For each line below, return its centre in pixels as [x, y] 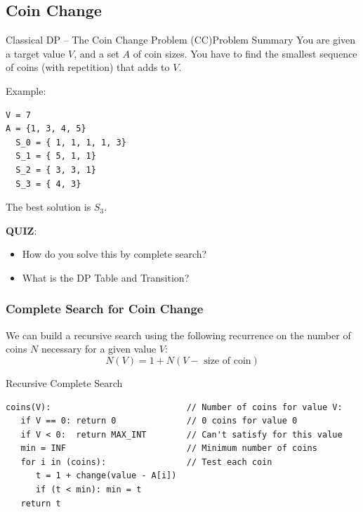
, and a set [97, 53]
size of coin [227, 361]
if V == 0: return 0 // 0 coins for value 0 [159, 421]
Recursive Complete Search [64, 382]
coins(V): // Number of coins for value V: [174, 407]
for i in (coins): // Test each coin [146, 462]
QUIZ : [21, 230]
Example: [26, 90]
